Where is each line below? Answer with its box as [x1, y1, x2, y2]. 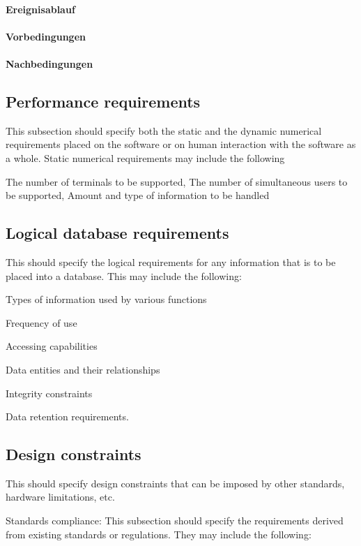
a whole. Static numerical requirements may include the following [6, 150, 285, 165]
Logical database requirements [6, 222, 229, 244]
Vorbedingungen [6, 29, 86, 43]
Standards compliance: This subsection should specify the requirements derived [6, 513, 344, 528]
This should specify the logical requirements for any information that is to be [6, 254, 336, 269]
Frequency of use [6, 315, 77, 330]
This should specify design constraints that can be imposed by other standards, [6, 475, 345, 490]
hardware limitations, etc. [6, 489, 115, 504]
